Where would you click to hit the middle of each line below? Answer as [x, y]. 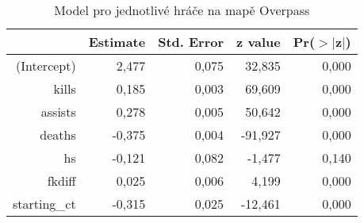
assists [58, 111]
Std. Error [191, 42]
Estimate [117, 42]
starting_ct [44, 204]
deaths [58, 135]
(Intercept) [46, 65]
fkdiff [61, 181]
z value [259, 42]
